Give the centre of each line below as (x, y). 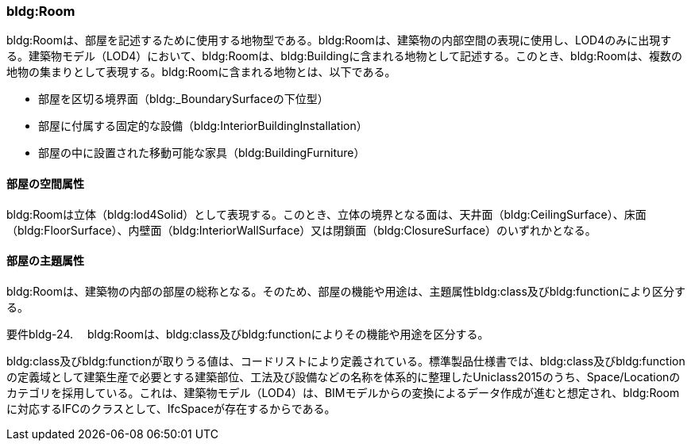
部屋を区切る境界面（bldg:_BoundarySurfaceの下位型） (183, 99)
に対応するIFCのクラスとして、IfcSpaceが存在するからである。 (171, 408)
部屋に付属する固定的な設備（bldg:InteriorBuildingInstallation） (203, 126)
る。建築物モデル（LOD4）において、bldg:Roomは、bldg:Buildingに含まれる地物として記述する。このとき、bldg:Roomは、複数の (345, 56)
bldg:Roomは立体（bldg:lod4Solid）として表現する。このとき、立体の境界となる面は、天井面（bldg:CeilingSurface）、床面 (326, 214)
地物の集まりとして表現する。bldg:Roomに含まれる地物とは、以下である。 (201, 72)
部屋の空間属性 (45, 183)
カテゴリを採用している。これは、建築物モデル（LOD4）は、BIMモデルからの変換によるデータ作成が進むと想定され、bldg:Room (343, 392)
